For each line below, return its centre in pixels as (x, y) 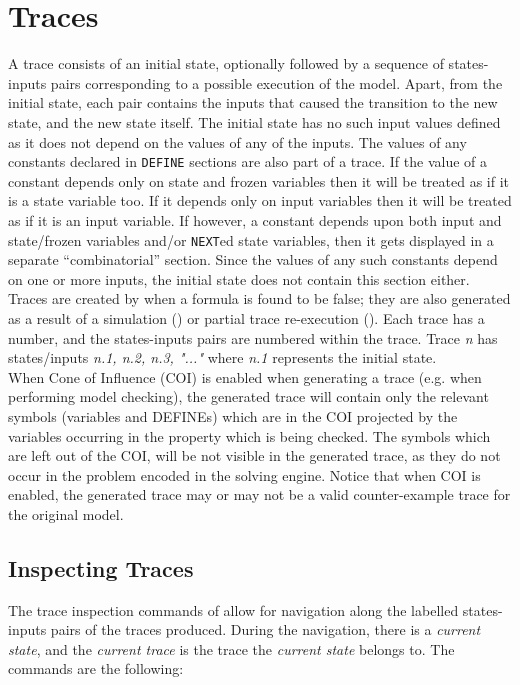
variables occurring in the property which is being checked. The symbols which (249, 435)
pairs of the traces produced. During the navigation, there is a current (265, 629)
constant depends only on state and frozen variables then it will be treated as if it (259, 180)
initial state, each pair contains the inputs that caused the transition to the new (253, 102)
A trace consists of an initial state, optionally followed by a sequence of (226, 63)
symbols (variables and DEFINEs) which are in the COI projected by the (233, 415)
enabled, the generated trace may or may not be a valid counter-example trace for (259, 494)
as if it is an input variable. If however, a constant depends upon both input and (255, 219)
